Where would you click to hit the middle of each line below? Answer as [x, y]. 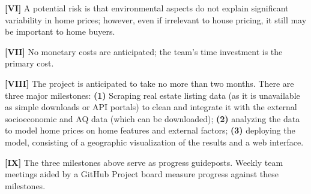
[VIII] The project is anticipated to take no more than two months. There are [149, 83]
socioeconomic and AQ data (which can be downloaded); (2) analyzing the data [152, 118]
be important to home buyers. [60, 31]
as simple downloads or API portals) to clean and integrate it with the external [151, 107]
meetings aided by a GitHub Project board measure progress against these [142, 174]
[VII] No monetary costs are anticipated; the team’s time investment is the [144, 51]
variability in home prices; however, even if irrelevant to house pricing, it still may [156, 19]
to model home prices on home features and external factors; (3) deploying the [150, 130]
